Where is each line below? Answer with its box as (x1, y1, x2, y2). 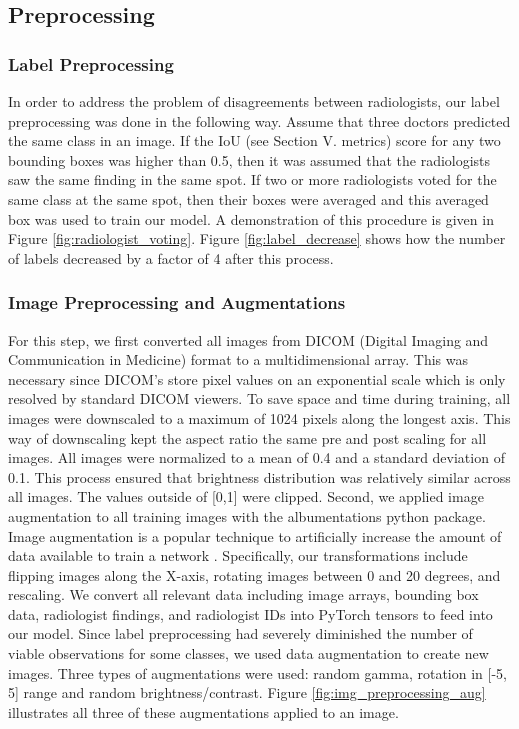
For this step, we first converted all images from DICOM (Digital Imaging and (8, 329, 489, 350)
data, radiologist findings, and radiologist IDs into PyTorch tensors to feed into (8, 603, 493, 624)
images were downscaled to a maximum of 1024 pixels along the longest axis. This (8, 407, 511, 428)
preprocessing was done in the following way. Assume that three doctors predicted (8, 110, 511, 131)
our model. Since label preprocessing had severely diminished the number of (8, 623, 473, 644)
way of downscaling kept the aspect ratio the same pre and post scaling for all (8, 427, 487, 448)
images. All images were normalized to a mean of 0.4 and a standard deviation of (8, 447, 505, 468)
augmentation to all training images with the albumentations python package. (8, 505, 486, 526)
